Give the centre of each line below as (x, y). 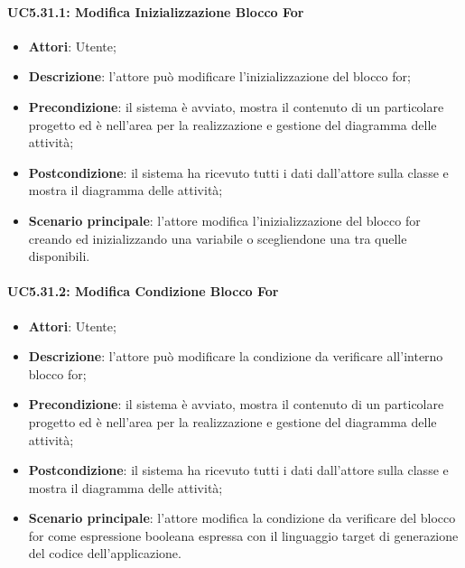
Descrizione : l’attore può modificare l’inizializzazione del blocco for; (219, 76)
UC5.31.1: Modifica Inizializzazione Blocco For (156, 11)
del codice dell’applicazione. (105, 553)
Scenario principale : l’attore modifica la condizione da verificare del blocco (242, 518)
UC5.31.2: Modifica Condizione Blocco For (143, 291)
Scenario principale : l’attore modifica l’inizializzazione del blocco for (224, 220)
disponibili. (59, 256)
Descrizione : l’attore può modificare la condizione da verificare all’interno (236, 356)
